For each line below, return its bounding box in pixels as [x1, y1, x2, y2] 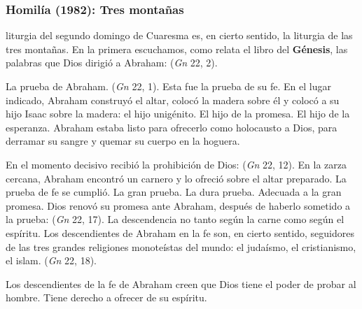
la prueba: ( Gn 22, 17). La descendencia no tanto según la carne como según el [6, 212, 344, 227]
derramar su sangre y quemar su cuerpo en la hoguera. [6, 134, 240, 148]
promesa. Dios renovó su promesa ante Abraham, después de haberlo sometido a [6, 198, 351, 213]
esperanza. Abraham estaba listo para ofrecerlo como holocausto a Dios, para [6, 120, 337, 134]
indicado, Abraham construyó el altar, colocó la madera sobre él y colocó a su [6, 92, 340, 107]
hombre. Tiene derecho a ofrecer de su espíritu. [6, 290, 207, 305]
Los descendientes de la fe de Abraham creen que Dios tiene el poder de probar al [6, 276, 356, 291]
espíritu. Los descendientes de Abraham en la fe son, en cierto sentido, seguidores [6, 225, 354, 240]
